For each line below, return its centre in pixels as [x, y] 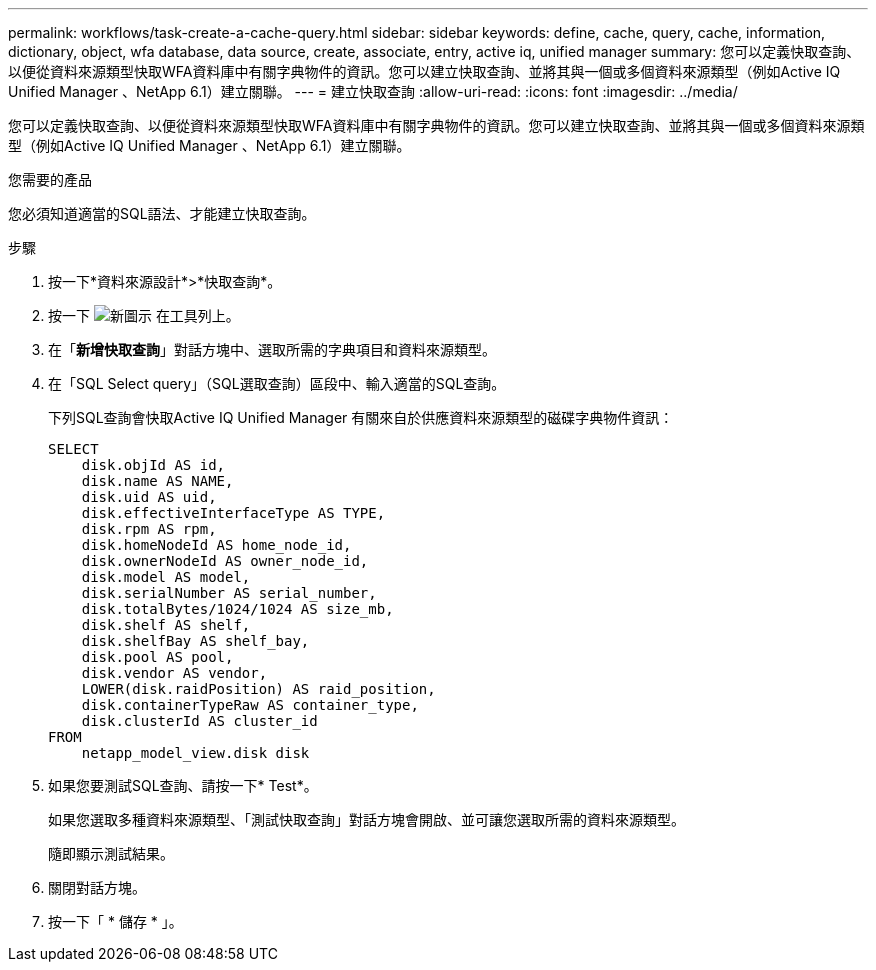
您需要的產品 [50, 179]
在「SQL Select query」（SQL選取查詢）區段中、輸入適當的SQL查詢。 [277, 383]
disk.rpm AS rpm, [149, 529]
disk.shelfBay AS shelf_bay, [195, 641]
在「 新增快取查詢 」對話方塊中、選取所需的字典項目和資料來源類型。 [272, 349]
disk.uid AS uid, [149, 497]
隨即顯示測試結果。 [111, 853]
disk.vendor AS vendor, [174, 673]
